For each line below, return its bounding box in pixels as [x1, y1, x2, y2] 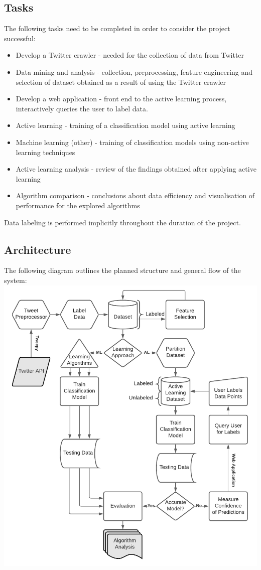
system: [4, 274, 27, 285]
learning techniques [16, 147, 75, 157]
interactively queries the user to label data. [16, 103, 148, 113]
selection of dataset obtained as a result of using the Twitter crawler [16, 76, 226, 87]
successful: [4, 33, 36, 43]
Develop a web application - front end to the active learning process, [16, 93, 227, 104]
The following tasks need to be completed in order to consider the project [4, 23, 230, 34]
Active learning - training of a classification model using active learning [16, 120, 235, 130]
